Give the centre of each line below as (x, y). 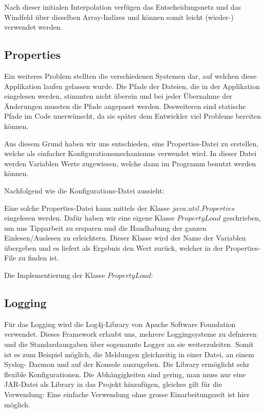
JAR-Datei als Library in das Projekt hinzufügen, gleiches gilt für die (113, 384)
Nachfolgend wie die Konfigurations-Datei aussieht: (84, 190)
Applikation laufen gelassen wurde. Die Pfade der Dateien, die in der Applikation (132, 86)
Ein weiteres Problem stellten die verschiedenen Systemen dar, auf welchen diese (130, 75)
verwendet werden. (33, 27)
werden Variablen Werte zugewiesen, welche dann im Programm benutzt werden (130, 163)
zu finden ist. (39, 258)
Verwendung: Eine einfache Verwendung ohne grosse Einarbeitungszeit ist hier (127, 394)
